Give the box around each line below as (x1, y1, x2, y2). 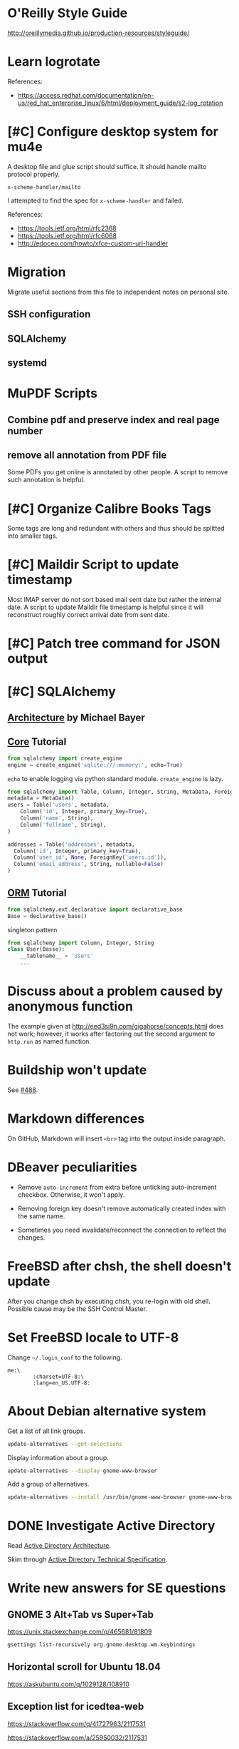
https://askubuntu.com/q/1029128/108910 (7, 1680, 130, 1688)
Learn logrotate (7, 53, 101, 70)
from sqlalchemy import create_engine (7, 755, 122, 762)
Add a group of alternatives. (7, 1480, 90, 1489)
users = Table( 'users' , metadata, (7, 801, 110, 809)
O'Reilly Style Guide (7, 5, 128, 21)
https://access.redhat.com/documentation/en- (17, 91, 154, 99)
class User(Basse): (7, 946, 65, 953)
